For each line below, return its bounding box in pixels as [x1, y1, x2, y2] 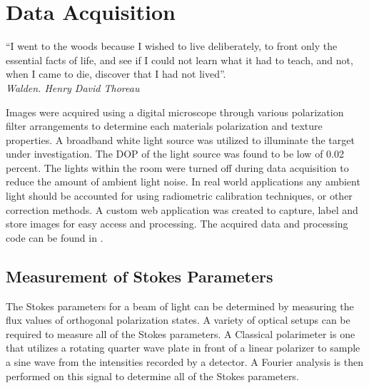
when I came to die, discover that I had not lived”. [6, 66, 226, 81]
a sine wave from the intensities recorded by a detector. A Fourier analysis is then [6, 354, 363, 369]
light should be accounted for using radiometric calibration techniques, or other [6, 188, 353, 203]
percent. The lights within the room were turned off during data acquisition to [6, 160, 349, 175]
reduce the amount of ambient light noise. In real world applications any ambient [6, 174, 360, 189]
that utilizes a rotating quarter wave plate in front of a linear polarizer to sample [6, 340, 360, 355]
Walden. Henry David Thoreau [6, 80, 140, 95]
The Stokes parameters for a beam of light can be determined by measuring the [6, 298, 354, 313]
